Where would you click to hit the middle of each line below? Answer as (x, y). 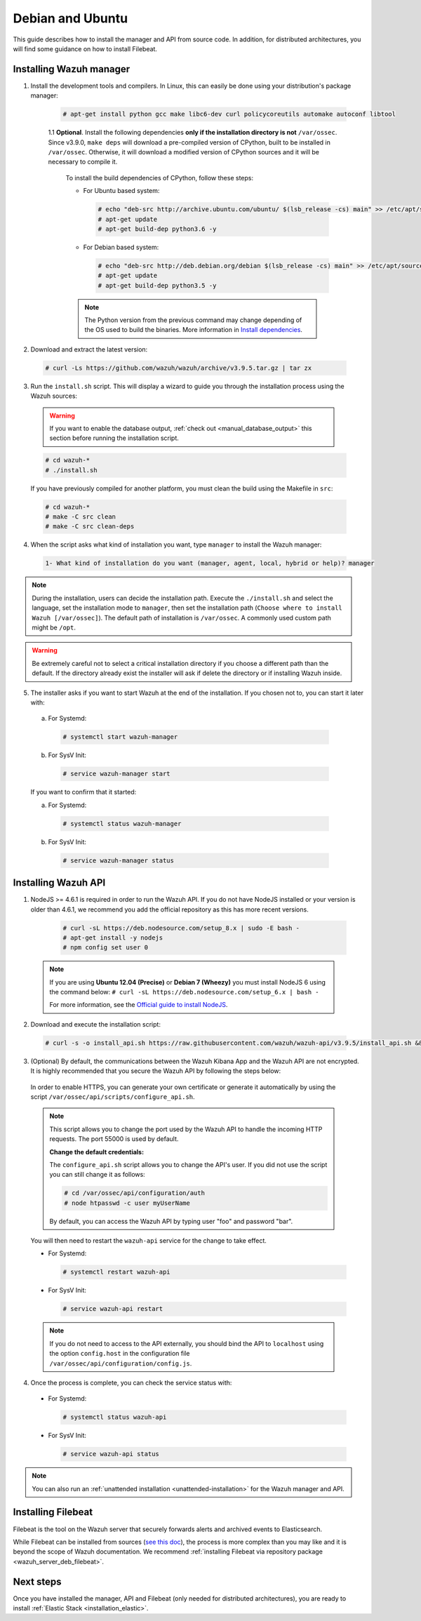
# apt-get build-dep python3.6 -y (157, 229)
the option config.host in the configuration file (120, 1354)
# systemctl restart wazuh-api (117, 1272)
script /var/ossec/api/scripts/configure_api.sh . (113, 1096)
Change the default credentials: (96, 1152)
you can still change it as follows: (97, 1175)
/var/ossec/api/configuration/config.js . (121, 1363)
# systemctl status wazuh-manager (122, 823)
